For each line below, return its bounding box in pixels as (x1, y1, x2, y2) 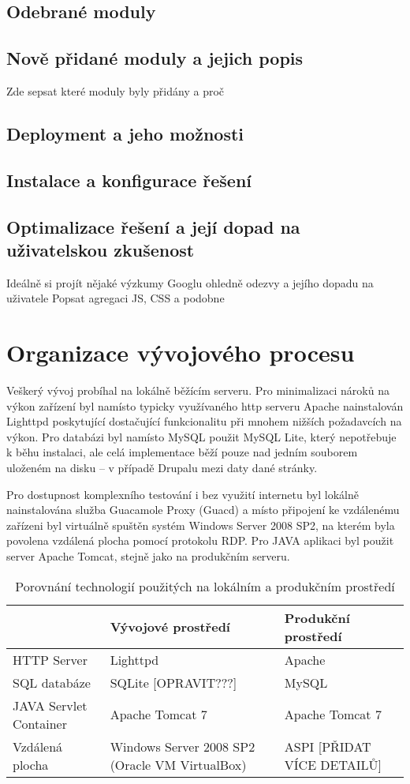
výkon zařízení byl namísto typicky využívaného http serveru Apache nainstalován (6, 397, 404, 414)
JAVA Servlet (13, 696, 88, 715)
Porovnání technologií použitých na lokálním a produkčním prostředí (15, 576, 395, 595)
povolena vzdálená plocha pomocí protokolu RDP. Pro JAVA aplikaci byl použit (6, 532, 394, 549)
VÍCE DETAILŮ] (284, 755, 382, 774)
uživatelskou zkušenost (6, 237, 195, 261)
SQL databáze (13, 673, 91, 692)
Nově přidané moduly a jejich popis (6, 46, 304, 70)
